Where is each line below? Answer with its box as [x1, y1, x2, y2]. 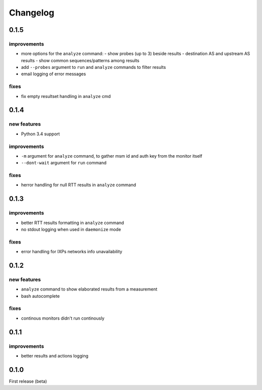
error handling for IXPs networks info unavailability [21, 249, 122, 255]
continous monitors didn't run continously [21, 315, 105, 321]
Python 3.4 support [21, 131, 60, 137]
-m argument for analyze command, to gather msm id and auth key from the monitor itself [21, 153, 202, 159]
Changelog [9, 7, 54, 18]
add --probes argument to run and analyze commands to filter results [21, 65, 166, 70]
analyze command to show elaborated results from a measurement [21, 286, 158, 292]
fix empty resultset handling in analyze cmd [21, 93, 111, 99]
